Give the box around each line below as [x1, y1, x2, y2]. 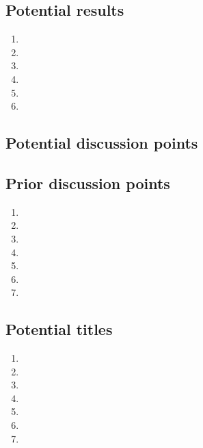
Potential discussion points [5, 132, 198, 153]
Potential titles [5, 319, 113, 340]
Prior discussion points [5, 172, 170, 193]
